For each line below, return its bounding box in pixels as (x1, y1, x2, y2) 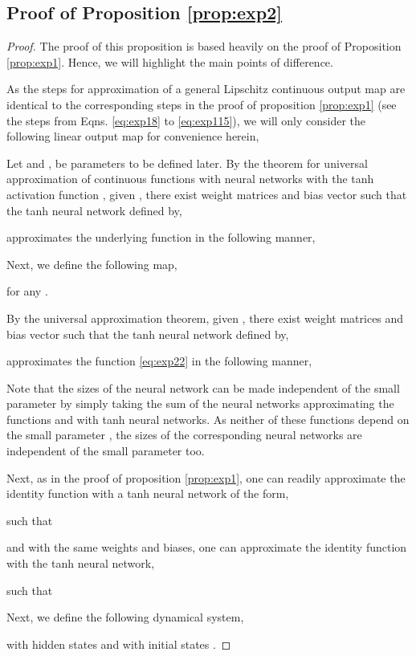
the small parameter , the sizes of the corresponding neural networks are (6, 426, 362, 443)
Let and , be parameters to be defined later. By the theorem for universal (6, 154, 368, 171)
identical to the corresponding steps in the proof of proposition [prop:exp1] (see (6, 96, 397, 112)
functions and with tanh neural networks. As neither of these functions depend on (6, 410, 410, 427)
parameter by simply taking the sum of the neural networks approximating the (6, 395, 394, 412)
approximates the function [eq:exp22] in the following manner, (6, 352, 312, 369)
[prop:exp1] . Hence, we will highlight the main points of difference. (6, 53, 333, 70)
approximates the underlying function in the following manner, (6, 229, 316, 246)
